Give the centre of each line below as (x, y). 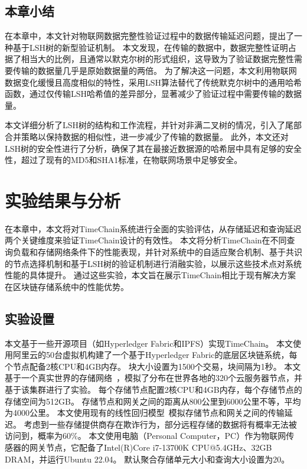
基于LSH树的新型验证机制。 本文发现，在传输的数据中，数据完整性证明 (150, 47)
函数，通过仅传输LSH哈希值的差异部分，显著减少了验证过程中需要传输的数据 (153, 94)
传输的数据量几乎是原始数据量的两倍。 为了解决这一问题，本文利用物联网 (155, 70)
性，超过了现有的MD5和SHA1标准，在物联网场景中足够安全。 (124, 160)
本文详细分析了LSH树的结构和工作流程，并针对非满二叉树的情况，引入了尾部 (153, 125)
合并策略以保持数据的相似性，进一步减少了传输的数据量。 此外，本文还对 (147, 136)
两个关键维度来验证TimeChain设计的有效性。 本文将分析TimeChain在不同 (146, 240)
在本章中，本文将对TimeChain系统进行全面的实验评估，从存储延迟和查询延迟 (153, 228)
